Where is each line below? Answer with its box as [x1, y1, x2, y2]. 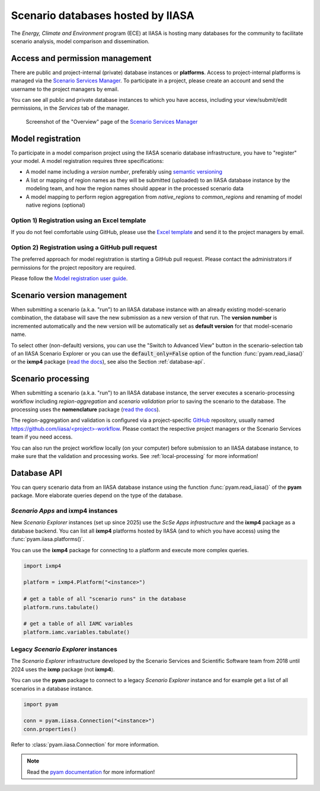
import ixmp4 [23, 562, 62, 569]
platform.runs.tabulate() [23, 604, 99, 610]
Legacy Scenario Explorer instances [11, 645, 118, 654]
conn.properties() [23, 726, 77, 732]
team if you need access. [11, 433, 73, 441]
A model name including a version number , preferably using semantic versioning [25, 168, 222, 175]
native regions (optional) [25, 201, 85, 209]
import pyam [23, 701, 59, 707]
